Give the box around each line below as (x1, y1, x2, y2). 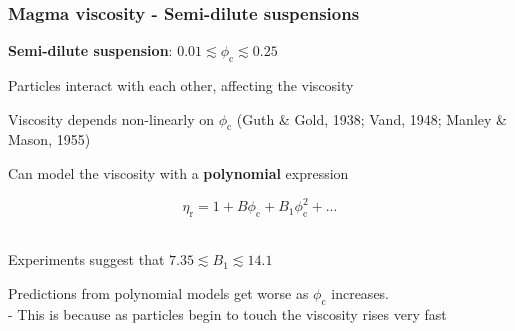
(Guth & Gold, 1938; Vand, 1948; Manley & (236, 108, 507, 129)
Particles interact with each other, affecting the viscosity (8, 75, 354, 96)
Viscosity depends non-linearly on (8, 108, 215, 129)
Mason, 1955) (8, 129, 91, 150)
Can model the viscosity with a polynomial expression (8, 163, 349, 183)
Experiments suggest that (8, 249, 165, 270)
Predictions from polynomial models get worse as (8, 283, 309, 304)
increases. (331, 283, 390, 304)
